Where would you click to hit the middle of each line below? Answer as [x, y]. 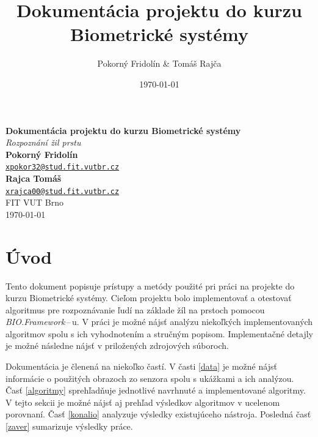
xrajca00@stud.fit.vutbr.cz [63, 191]
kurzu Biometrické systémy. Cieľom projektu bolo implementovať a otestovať [149, 298]
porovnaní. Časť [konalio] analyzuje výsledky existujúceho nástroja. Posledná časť [158, 414]
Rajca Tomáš [34, 178]
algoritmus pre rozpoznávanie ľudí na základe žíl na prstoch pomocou [135, 309]
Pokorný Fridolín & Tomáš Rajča [159, 63]
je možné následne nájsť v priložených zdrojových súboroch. [117, 345]
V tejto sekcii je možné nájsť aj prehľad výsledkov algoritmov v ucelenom [143, 402]
